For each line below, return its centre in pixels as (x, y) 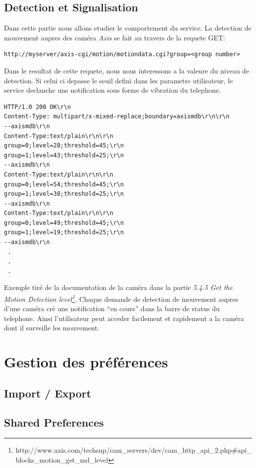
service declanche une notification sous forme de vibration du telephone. (112, 90)
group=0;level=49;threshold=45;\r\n (64, 223)
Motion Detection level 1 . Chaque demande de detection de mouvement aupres (121, 298)
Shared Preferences (54, 422)
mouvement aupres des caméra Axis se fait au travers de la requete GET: (115, 37)
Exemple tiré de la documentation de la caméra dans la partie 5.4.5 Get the (118, 287)
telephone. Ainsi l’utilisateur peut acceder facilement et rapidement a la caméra (124, 318)
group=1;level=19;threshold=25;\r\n (64, 233)
